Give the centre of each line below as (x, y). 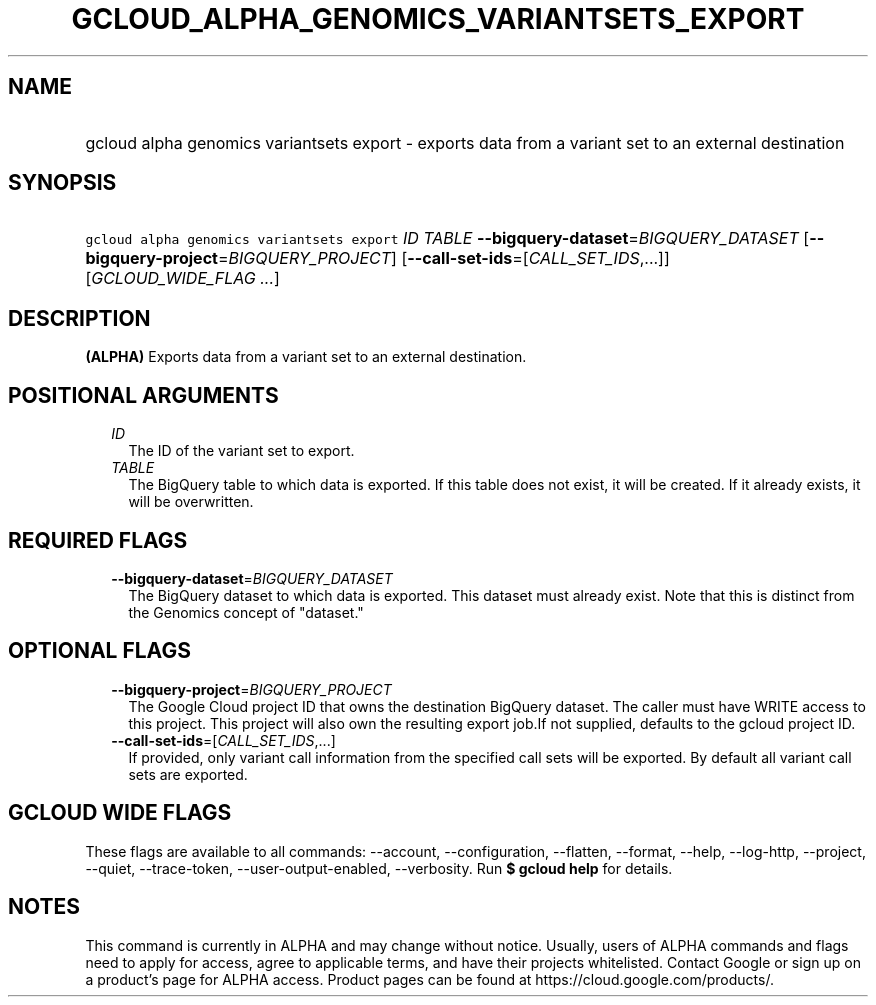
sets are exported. (188, 774)
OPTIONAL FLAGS (99, 651)
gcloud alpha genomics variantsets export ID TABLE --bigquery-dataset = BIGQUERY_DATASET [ (447, 238)
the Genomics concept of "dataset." (246, 612)
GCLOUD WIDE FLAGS (120, 813)
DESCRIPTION (79, 318)
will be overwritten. (191, 502)
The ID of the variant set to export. (241, 451)
